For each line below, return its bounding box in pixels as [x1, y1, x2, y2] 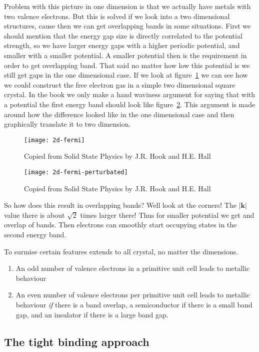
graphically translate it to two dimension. [4, 119, 131, 129]
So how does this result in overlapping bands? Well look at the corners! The [4, 200, 236, 210]
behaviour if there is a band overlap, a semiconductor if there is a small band [15, 299, 252, 309]
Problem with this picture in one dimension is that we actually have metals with [4, 1, 251, 11]
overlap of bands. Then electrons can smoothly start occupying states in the [4, 219, 237, 230]
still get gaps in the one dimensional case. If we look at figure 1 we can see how [4, 70, 248, 80]
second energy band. [4, 229, 66, 239]
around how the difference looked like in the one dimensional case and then [4, 109, 234, 119]
